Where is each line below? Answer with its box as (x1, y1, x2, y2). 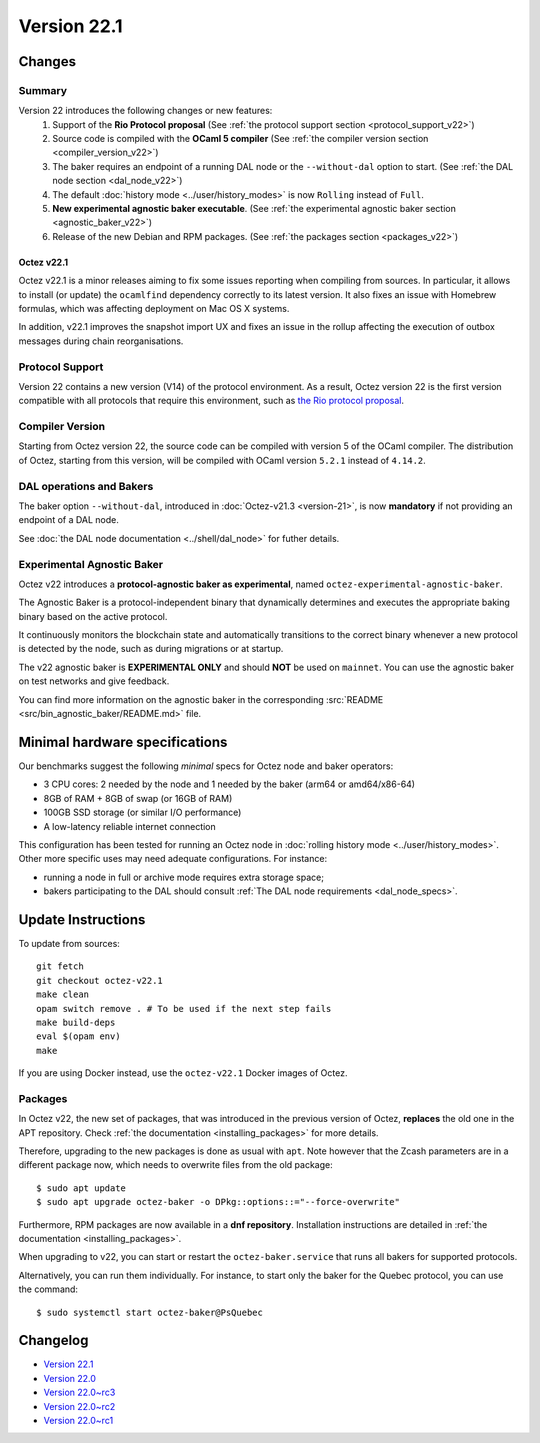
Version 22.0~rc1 (43, 1415, 114, 1426)
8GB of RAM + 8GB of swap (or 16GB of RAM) (43, 792, 233, 804)
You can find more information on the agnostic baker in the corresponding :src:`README (18, 693, 384, 705)
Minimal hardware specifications (18, 733, 228, 750)
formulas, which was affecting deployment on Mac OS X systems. (18, 303, 290, 314)
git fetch (36, 961, 84, 972)
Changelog (18, 1332, 89, 1349)
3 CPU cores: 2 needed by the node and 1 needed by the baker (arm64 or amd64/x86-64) (43, 778, 415, 790)
